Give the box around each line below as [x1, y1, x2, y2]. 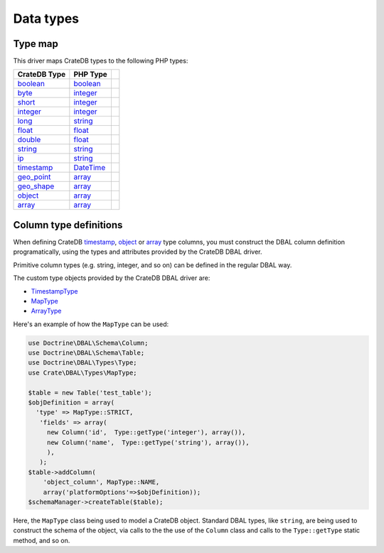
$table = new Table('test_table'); [28, 388, 152, 397]
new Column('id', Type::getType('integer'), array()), [46, 429, 246, 436]
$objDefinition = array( [28, 399, 115, 407]
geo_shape [17, 181, 55, 191]
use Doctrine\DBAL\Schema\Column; [28, 338, 149, 347]
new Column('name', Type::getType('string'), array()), [46, 438, 250, 446]
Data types [13, 11, 80, 26]
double [17, 135, 41, 145]
